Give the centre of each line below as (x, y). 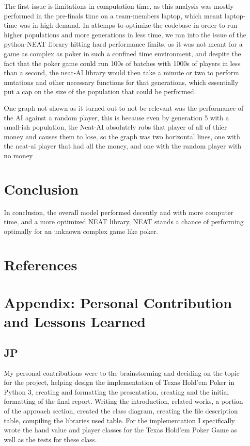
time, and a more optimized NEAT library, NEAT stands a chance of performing (124, 222)
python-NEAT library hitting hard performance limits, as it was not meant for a (123, 44)
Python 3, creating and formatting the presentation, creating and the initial (117, 391)
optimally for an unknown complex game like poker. (81, 231)
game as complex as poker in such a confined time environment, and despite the (123, 53)
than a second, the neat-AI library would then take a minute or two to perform (122, 73)
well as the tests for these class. (50, 439)
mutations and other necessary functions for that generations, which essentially (121, 82)
